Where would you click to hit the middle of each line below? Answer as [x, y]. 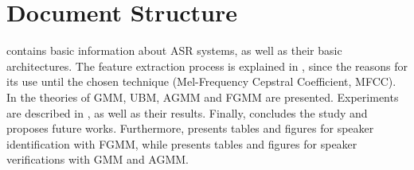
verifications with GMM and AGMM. [98, 159]
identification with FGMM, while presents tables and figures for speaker [182, 143]
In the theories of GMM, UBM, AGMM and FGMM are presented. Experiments [203, 97]
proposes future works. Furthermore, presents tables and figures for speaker [190, 128]
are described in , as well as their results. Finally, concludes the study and [187, 112]
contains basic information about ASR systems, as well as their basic [174, 50]
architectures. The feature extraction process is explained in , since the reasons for [207, 66]
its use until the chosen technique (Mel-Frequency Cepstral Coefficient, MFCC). [201, 81]
